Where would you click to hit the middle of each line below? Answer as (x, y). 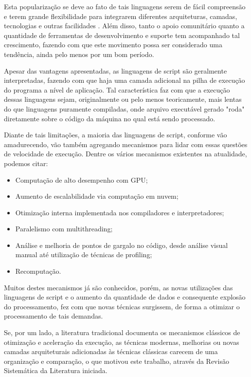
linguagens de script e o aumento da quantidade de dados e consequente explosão (125, 297)
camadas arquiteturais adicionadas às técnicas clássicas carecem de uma (111, 351)
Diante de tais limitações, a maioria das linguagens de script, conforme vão (116, 135)
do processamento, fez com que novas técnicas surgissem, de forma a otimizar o (122, 306)
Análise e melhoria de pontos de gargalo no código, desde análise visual (122, 245)
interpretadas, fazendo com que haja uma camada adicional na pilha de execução (125, 80)
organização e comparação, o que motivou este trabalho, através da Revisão (117, 361)
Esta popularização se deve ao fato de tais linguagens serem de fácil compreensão (125, 6)
